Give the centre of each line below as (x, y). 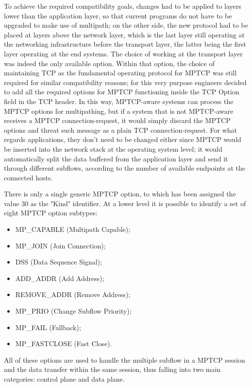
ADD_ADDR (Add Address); (60, 278)
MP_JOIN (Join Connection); (60, 245)
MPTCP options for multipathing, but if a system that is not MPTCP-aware (119, 111)
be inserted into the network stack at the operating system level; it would (113, 149)
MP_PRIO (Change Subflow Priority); (73, 311)
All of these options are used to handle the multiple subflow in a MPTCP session (125, 360)
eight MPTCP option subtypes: (51, 213)
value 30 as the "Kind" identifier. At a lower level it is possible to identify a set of (125, 203)
